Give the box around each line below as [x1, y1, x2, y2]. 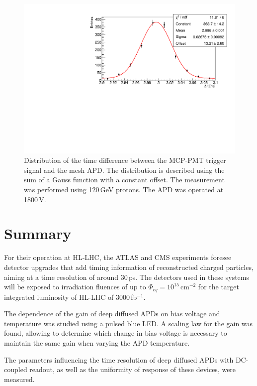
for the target [198, 281, 240, 292]
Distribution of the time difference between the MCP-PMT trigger [24, 155, 226, 165]
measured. [4, 374, 35, 384]
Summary [4, 223, 72, 244]
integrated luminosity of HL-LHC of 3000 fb [4, 291, 137, 302]
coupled [4, 364, 27, 375]
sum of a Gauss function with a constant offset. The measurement [24, 174, 225, 185]
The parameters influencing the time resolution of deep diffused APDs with [4, 354, 234, 365]
